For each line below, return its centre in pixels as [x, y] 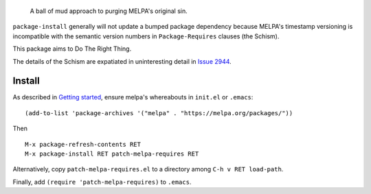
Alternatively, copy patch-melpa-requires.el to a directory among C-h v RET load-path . [148, 169]
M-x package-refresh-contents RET [83, 144]
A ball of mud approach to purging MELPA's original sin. [109, 11]
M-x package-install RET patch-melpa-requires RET [112, 154]
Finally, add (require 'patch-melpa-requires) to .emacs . [102, 182]
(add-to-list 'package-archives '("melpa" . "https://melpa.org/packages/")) [159, 113]
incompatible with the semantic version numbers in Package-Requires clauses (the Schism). [146, 36]
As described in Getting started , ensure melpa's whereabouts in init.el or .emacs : [133, 97]
